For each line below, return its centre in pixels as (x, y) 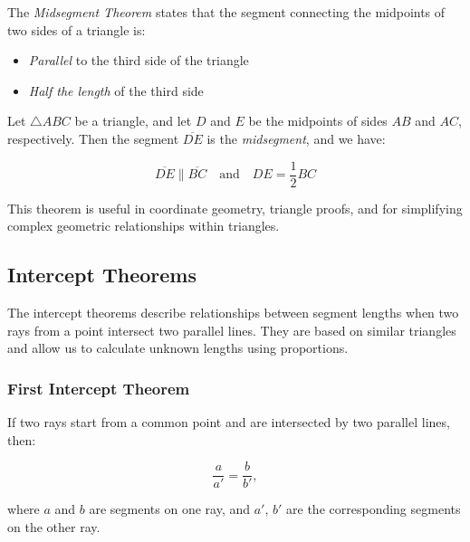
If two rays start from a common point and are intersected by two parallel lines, (229, 422)
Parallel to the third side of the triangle (139, 60)
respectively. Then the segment (93, 138)
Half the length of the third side (116, 90)
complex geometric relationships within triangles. (144, 226)
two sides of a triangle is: (77, 29)
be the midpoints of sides (318, 121)
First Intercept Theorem (99, 388)
